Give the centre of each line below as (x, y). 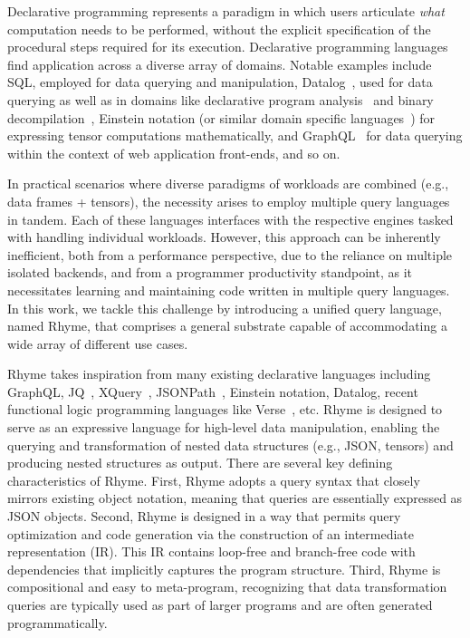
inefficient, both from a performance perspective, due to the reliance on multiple (230, 254)
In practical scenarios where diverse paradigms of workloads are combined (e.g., (228, 184)
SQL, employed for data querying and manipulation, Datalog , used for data (220, 82)
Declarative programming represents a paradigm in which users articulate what (226, 11)
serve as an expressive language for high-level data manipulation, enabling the (224, 427)
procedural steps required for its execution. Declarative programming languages (228, 47)
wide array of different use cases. (98, 343)
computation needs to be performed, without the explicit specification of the (219, 29)
